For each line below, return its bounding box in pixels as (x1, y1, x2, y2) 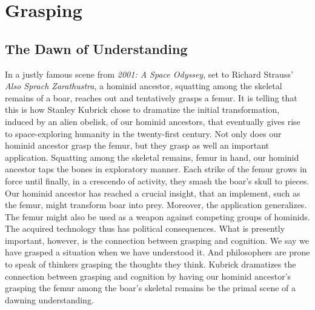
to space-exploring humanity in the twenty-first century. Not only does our (5, 127, 282, 140)
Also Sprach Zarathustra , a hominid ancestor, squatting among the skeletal (5, 79, 282, 92)
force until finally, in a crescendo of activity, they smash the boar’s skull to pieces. (5, 174, 310, 187)
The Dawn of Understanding (5, 39, 188, 58)
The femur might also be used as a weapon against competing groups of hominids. (5, 210, 310, 223)
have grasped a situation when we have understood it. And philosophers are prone (5, 246, 310, 258)
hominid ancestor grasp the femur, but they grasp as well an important (5, 139, 270, 152)
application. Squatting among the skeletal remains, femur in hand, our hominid (5, 150, 299, 163)
